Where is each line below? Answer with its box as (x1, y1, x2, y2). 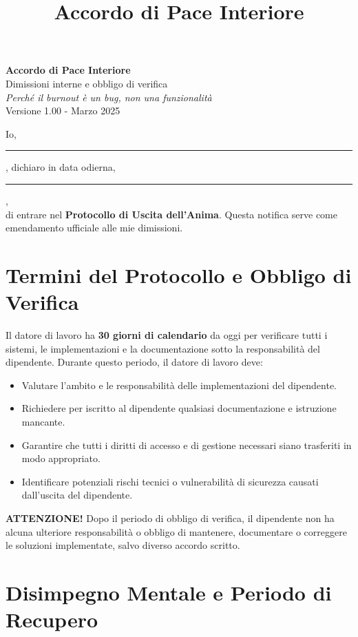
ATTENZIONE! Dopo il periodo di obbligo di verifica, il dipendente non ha (6, 510, 335, 525)
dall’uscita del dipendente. (21, 488, 133, 502)
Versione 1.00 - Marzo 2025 (6, 103, 120, 118)
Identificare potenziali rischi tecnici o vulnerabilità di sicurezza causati (21, 474, 319, 488)
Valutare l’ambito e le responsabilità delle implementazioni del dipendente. (21, 377, 337, 392)
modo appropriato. (21, 451, 101, 466)
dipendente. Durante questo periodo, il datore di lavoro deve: (6, 355, 263, 369)
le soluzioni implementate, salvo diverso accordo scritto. (6, 538, 240, 552)
